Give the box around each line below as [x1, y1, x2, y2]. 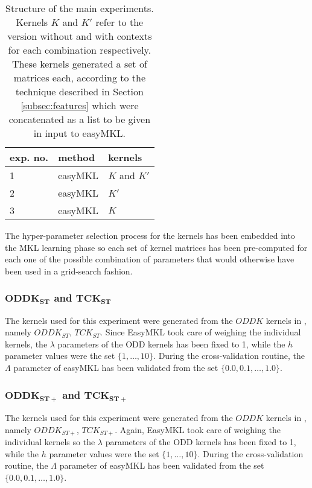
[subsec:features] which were [21, 98, 139, 112]
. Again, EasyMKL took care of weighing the [115, 423, 281, 436]
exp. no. [10, 150, 49, 164]
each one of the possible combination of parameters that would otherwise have [5, 253, 294, 265]
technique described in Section [15, 84, 144, 98]
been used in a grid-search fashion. [5, 264, 133, 277]
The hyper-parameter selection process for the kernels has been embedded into [5, 229, 295, 241]
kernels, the [5, 337, 48, 350]
